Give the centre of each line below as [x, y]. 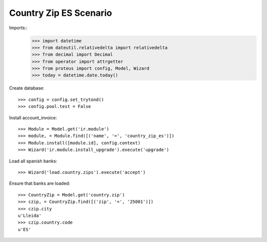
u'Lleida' [30, 216]
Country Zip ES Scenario [61, 13]
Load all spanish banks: [33, 161]
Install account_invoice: [33, 118]
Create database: [27, 88]
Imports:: [18, 28]
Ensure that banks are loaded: [40, 184]
